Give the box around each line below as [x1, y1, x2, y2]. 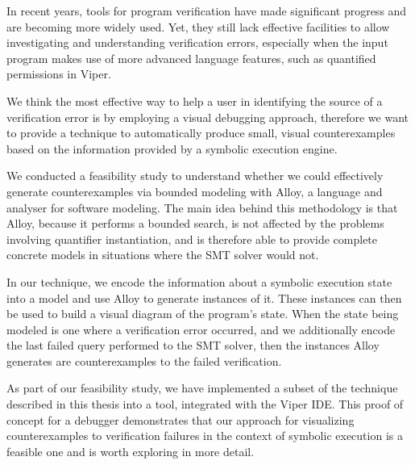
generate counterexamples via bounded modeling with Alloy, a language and [6, 182, 383, 199]
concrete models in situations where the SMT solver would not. [6, 246, 319, 263]
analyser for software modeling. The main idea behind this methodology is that [6, 199, 398, 216]
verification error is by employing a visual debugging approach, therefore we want [6, 108, 409, 125]
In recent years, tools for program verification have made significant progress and [6, 2, 407, 19]
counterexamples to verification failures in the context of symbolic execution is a [6, 427, 403, 444]
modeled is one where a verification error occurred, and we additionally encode [6, 320, 396, 337]
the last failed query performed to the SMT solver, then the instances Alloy [6, 337, 380, 354]
